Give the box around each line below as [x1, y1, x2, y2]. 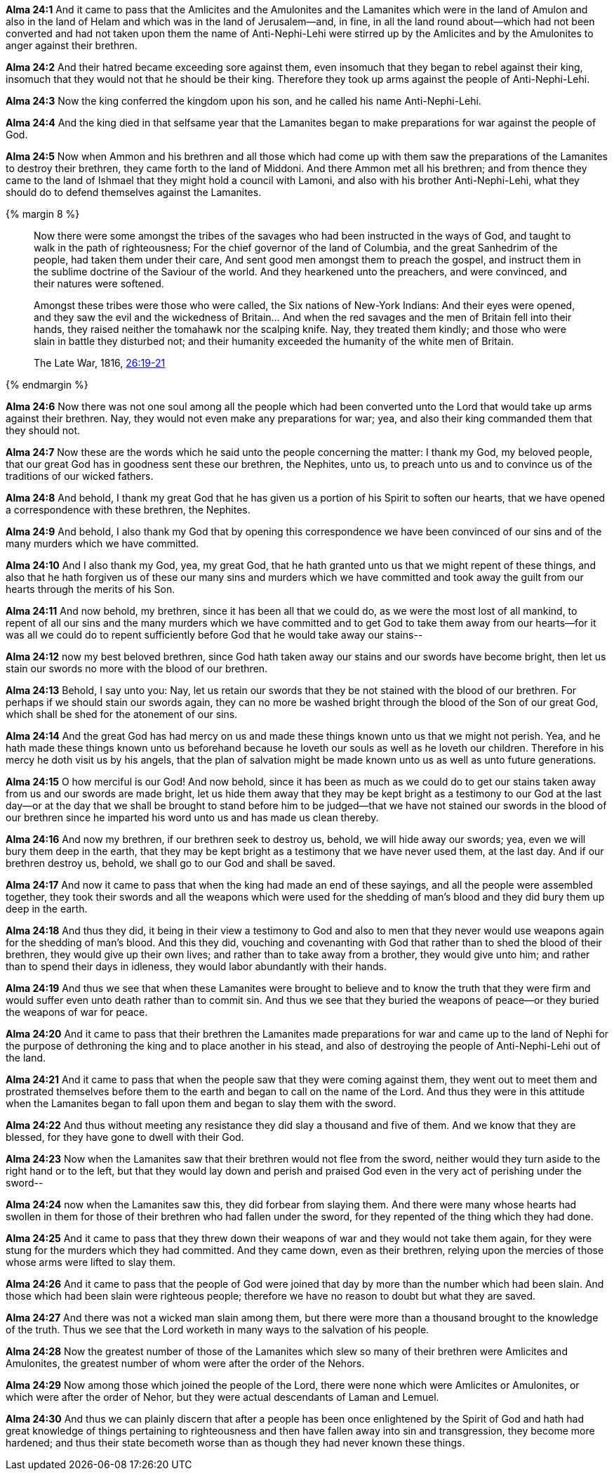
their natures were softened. [34, 277, 164, 289]
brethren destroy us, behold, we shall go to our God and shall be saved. [6, 857, 336, 869]
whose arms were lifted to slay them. [6, 1256, 175, 1268]
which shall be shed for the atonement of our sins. [6, 708, 238, 720]
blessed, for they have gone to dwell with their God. [6, 1131, 244, 1143]
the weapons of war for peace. [6, 1006, 148, 1018]
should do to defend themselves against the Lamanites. [6, 186, 262, 198]
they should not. [6, 424, 81, 436]
